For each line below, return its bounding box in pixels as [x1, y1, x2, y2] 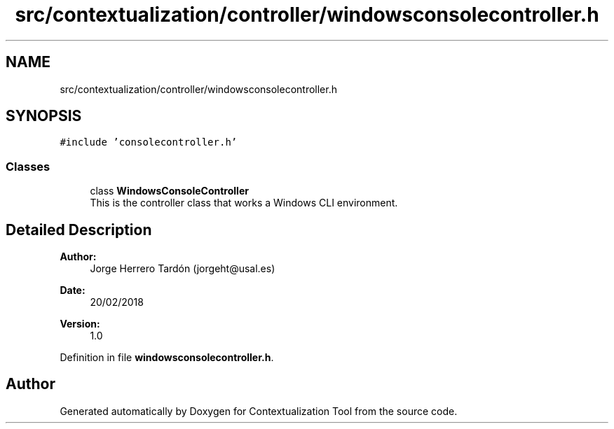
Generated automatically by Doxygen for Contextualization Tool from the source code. [60, 405, 458, 417]
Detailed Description [6, 220, 152, 239]
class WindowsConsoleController [90, 185, 249, 197]
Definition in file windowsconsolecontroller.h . [60, 351, 274, 364]
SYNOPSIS [6, 107, 82, 125]
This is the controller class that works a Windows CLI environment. [90, 197, 398, 209]
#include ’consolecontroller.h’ [60, 136, 238, 148]
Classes [6, 159, 50, 174]
